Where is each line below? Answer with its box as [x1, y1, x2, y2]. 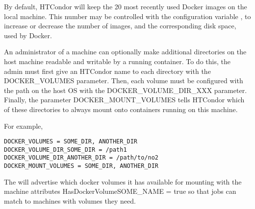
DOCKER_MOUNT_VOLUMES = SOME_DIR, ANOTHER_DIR [4, 163, 158, 170]
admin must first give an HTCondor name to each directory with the [4, 66, 211, 76]
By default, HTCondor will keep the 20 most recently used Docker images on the [4, 1, 247, 11]
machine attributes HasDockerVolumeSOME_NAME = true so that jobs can [4, 186, 236, 196]
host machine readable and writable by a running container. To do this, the [4, 56, 230, 66]
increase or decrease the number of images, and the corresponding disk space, [4, 21, 236, 31]
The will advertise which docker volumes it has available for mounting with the [4, 176, 242, 186]
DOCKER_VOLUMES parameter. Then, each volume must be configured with [4, 75, 243, 86]
